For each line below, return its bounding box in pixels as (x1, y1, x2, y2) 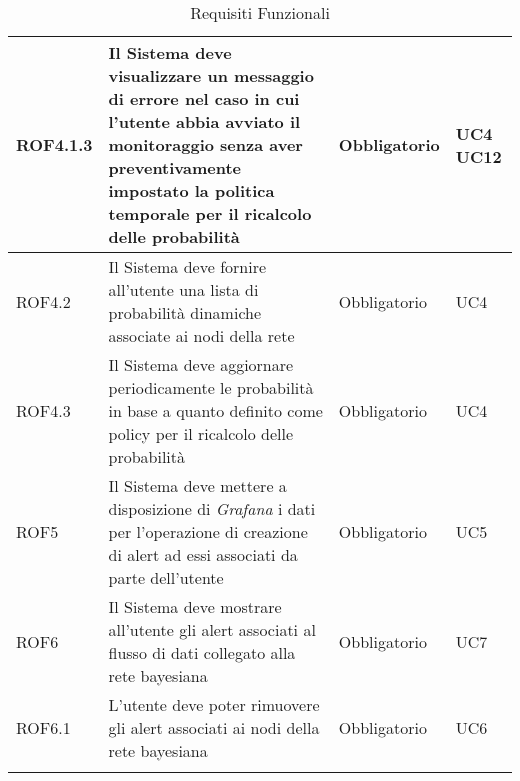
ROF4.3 (16, 399, 71, 422)
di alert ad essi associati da (108, 543, 298, 566)
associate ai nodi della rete (108, 324, 295, 347)
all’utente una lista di (108, 278, 259, 301)
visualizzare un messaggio (108, 64, 314, 87)
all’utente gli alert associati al (108, 618, 316, 641)
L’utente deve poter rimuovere (108, 693, 320, 716)
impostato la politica (108, 179, 275, 202)
